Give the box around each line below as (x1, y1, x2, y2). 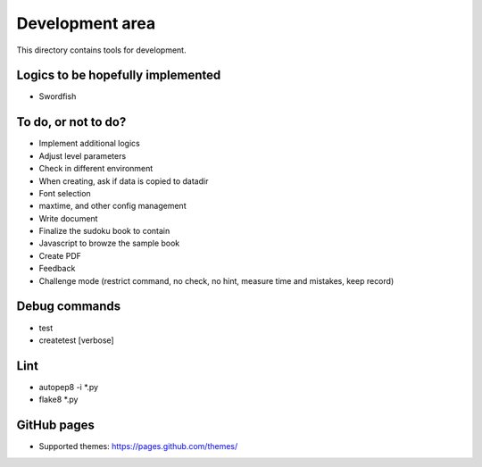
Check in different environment (38, 163, 154, 174)
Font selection (38, 188, 91, 198)
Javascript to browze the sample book (38, 238, 180, 249)
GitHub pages (16, 418, 96, 433)
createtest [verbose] (38, 335, 115, 346)
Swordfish (38, 91, 77, 102)
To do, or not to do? (16, 114, 127, 129)
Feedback (38, 263, 76, 274)
